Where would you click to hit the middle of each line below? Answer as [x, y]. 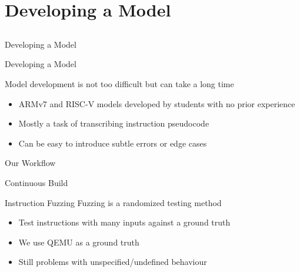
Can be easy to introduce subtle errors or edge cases [113, 143]
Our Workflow [30, 163]
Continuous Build [36, 182]
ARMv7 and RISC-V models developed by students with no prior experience [157, 103]
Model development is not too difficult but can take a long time [119, 83]
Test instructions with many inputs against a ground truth [124, 222]
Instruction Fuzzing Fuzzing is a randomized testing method [113, 202]
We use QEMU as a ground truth [79, 242]
